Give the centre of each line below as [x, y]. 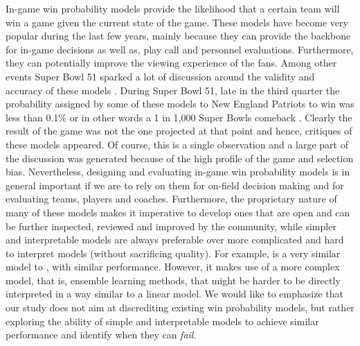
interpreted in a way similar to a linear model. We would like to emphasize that [174, 294]
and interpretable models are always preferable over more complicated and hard [175, 240]
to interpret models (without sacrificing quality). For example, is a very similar [173, 253]
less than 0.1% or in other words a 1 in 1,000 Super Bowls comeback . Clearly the [179, 117]
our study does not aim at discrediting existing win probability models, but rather [180, 308]
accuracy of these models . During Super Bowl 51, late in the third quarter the [173, 90]
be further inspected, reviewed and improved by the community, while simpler [171, 226]
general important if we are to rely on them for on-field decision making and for [175, 185]
